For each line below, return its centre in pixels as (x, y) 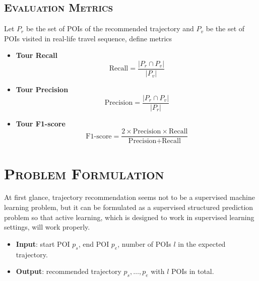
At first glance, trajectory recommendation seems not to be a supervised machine (129, 197)
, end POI (94, 243)
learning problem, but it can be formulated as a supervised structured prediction (129, 207)
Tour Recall (37, 55)
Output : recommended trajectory (69, 271)
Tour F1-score (41, 123)
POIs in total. (192, 271)
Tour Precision (42, 89)
